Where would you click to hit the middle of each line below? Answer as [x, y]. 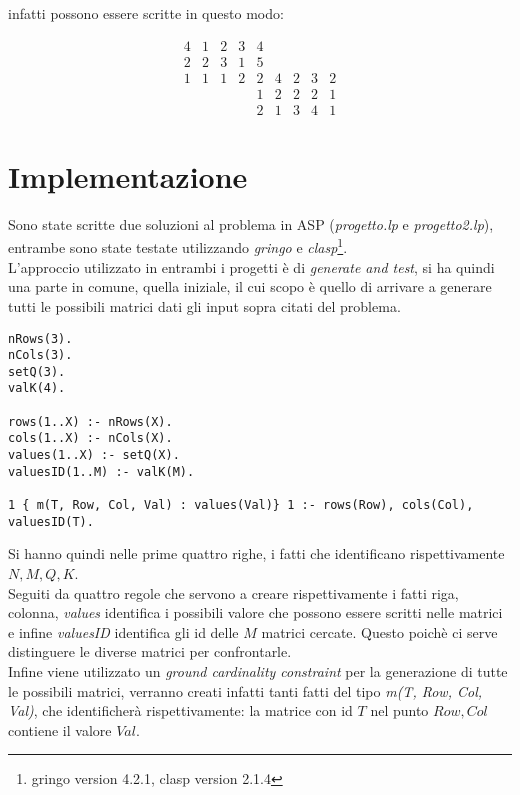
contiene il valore [60, 729]
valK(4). [37, 388]
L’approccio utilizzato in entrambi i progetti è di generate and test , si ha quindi [251, 266]
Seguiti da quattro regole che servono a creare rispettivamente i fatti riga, [233, 592]
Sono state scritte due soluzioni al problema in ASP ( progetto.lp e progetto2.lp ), [251, 223]
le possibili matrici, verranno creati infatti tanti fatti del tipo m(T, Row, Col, [245, 690]
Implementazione [128, 175]
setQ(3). [37, 371]
